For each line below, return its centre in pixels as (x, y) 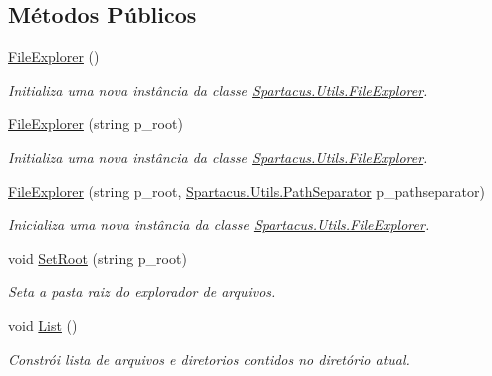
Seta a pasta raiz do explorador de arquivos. (142, 291)
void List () (43, 324)
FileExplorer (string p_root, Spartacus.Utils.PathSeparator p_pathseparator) (246, 190)
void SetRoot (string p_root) (97, 257)
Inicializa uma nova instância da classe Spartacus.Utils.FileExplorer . (219, 224)
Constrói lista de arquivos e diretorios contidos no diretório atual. (209, 358)
